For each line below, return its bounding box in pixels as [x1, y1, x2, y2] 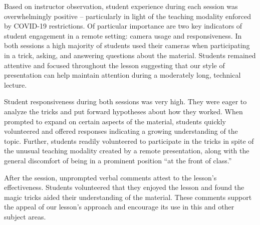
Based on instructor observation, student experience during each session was [4, 1, 238, 11]
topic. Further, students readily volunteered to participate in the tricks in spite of [4, 135, 254, 146]
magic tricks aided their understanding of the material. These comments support [4, 191, 252, 202]
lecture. [4, 79, 27, 90]
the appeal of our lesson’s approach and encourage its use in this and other [4, 201, 234, 212]
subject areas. [4, 211, 46, 221]
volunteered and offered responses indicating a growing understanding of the [4, 126, 238, 136]
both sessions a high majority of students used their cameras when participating [4, 40, 250, 51]
